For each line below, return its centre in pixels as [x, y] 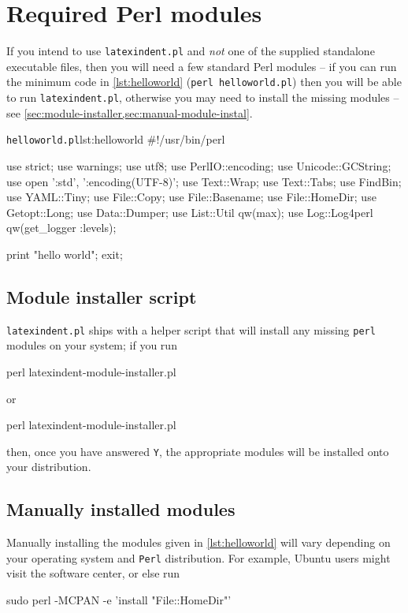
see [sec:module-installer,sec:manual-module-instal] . [130, 112]
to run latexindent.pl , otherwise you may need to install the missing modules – [203, 97]
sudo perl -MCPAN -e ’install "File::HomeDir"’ [119, 600]
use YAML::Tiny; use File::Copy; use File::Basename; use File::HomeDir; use [191, 197]
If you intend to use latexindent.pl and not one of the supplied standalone [191, 51]
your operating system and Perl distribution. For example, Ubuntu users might [198, 557]
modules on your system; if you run [92, 345]
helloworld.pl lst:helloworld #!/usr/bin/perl [116, 139]
